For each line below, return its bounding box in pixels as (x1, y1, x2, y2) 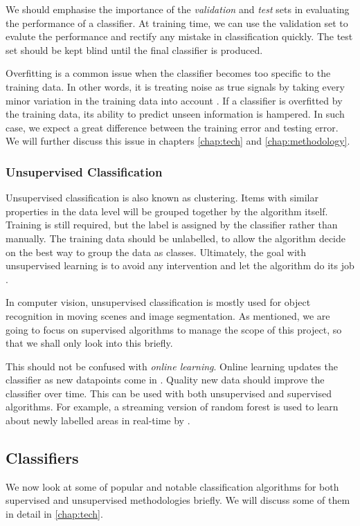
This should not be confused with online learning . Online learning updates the (6, 359, 338, 373)
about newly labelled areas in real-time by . (6, 413, 190, 428)
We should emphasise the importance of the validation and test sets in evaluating (6, 2, 350, 16)
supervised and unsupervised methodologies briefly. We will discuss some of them (6, 493, 350, 507)
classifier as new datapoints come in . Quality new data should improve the (6, 372, 325, 387)
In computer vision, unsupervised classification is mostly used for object (6, 295, 311, 309)
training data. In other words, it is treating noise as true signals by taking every (6, 79, 345, 93)
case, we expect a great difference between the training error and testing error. (6, 120, 339, 134)
